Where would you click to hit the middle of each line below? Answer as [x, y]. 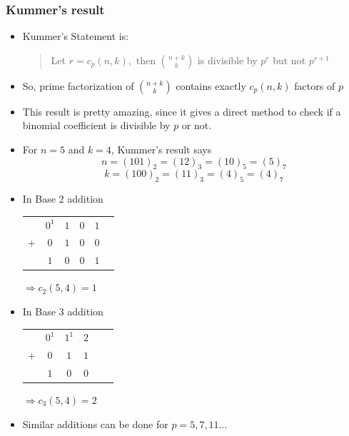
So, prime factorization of [78, 85]
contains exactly [211, 85]
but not [289, 60]
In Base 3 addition [63, 311]
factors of [315, 85]
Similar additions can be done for [95, 424]
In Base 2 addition [63, 199]
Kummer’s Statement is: [76, 36]
